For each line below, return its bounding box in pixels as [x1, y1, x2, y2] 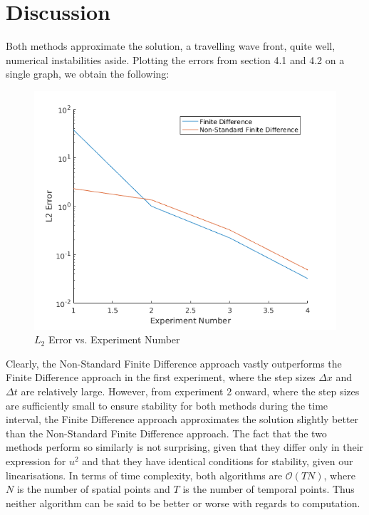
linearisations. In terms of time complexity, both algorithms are [6, 467, 283, 482]
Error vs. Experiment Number [48, 332, 180, 347]
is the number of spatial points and [16, 482, 170, 496]
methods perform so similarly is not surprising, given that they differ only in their [6, 439, 364, 454]
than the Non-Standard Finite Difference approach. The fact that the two [6, 425, 327, 440]
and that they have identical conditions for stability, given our [82, 453, 353, 468]
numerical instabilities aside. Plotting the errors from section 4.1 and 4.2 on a [6, 52, 345, 67]
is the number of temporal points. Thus [182, 482, 355, 496]
